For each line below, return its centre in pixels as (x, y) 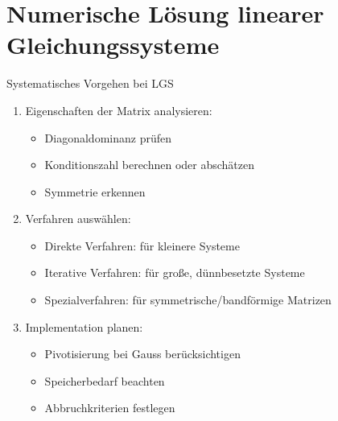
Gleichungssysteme (113, 45)
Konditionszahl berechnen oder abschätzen (150, 165)
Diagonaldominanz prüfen (108, 137)
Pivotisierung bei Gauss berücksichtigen (142, 354)
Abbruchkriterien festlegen (110, 408)
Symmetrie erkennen (95, 191)
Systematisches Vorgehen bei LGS (90, 83)
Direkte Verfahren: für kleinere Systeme (142, 245)
